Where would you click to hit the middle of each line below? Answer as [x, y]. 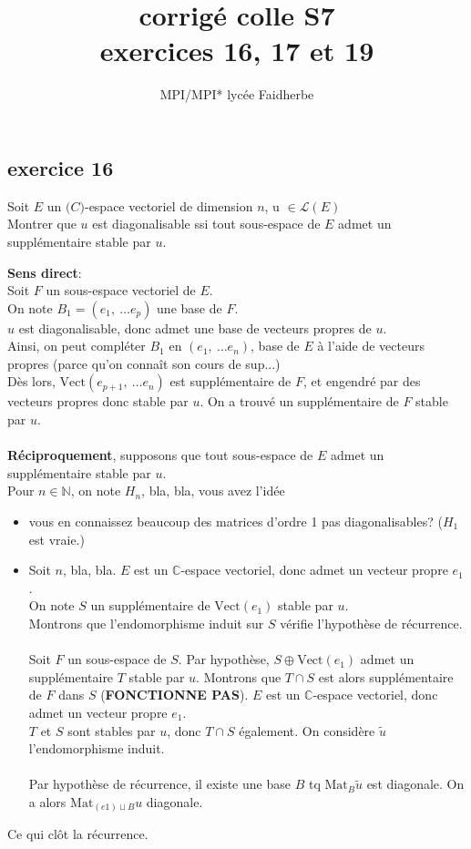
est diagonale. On [415, 784]
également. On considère [307, 730]
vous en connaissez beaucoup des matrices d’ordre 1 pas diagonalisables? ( [235, 522]
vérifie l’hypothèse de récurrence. [371, 623]
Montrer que [42, 224]
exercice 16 [61, 167]
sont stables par [112, 730]
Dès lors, [31, 381]
